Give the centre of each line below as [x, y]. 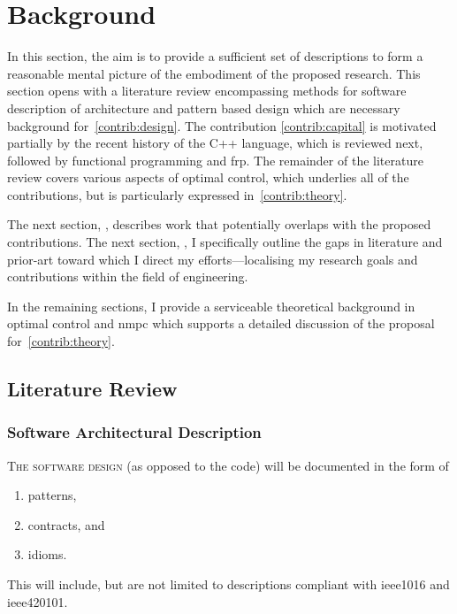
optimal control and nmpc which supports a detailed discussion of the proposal [221, 323]
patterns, [52, 495]
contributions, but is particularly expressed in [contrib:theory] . [177, 194]
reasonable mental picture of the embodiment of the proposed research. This [214, 73]
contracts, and [66, 524]
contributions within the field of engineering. [128, 276]
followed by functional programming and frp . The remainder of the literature [215, 160]
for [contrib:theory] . [61, 341]
